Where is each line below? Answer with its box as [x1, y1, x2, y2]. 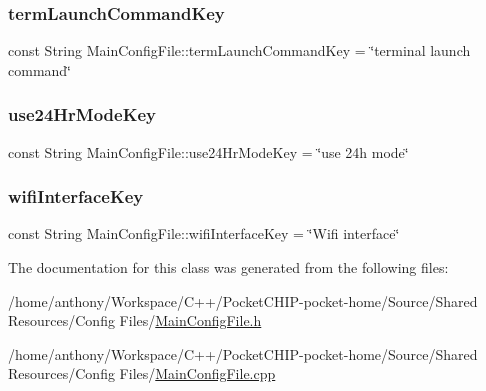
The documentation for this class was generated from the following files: [8, 257, 449, 278]
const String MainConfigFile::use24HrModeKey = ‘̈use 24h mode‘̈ [8, 141, 409, 162]
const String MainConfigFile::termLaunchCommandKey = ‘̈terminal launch [8, 40, 471, 61]
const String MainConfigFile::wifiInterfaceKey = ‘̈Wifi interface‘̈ [8, 223, 400, 244]
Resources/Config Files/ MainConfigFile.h [8, 310, 262, 331]
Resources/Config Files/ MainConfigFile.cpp [8, 363, 276, 384]
